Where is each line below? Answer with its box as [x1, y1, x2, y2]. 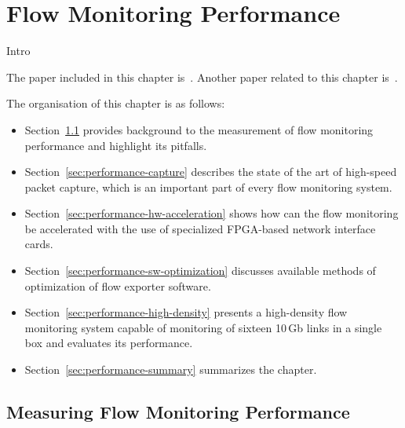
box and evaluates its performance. [24, 335, 193, 351]
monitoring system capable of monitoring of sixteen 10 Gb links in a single [24, 319, 382, 335]
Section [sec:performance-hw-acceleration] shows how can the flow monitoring [24, 205, 399, 221]
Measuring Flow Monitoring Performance [6, 400, 350, 424]
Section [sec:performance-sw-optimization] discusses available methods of [24, 262, 376, 279]
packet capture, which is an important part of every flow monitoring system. [24, 178, 392, 195]
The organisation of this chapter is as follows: [6, 95, 225, 112]
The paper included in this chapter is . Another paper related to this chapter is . [6, 68, 398, 85]
